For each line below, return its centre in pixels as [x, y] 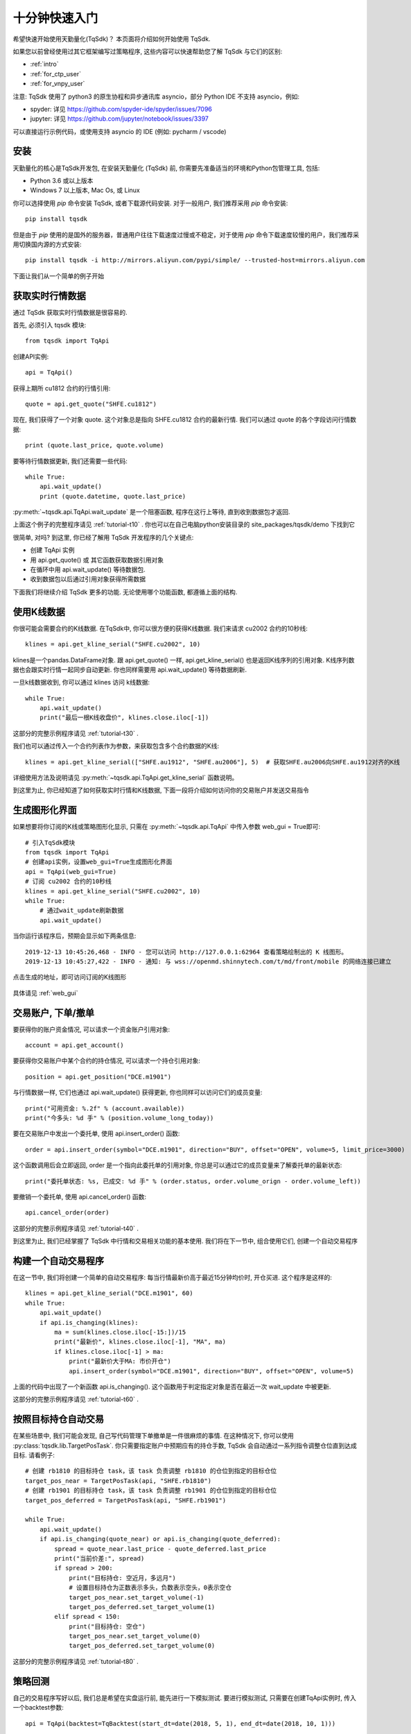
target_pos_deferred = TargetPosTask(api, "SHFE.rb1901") [126, 1500]
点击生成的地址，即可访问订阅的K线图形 [70, 977]
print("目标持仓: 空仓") [107, 1626]
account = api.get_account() [75, 1045]
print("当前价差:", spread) [99, 1558]
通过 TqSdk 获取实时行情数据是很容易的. [70, 312]
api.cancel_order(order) [67, 1213]
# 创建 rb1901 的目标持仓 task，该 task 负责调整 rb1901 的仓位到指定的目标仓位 [151, 1491]
